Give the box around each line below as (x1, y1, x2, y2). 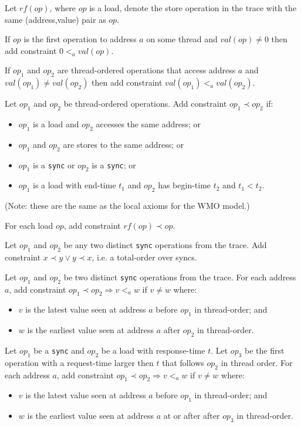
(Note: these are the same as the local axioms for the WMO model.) (5, 199, 250, 212)
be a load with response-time (101, 344, 205, 356)
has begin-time (158, 179, 211, 191)
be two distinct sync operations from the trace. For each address (63, 270, 296, 283)
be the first (245, 344, 285, 356)
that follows (162, 356, 204, 368)
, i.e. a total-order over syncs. (92, 251, 197, 263)
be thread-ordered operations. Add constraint (63, 97, 227, 110)
